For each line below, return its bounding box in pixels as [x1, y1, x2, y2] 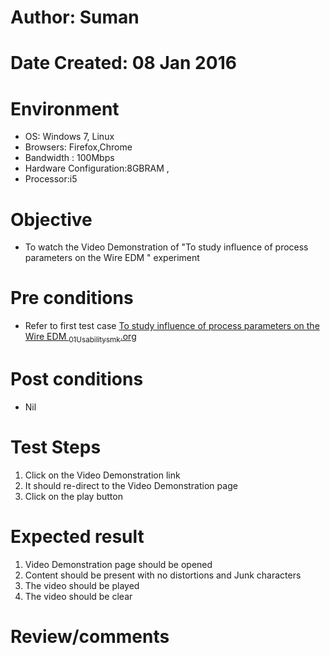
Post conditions [10, 368, 144, 391]
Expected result [10, 526, 145, 548]
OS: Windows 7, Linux [24, 131, 115, 143]
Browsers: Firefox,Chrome [24, 141, 133, 153]
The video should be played [24, 579, 140, 591]
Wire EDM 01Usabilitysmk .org [24, 331, 137, 345]
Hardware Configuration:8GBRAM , [24, 162, 170, 175]
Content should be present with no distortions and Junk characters [24, 569, 302, 581]
